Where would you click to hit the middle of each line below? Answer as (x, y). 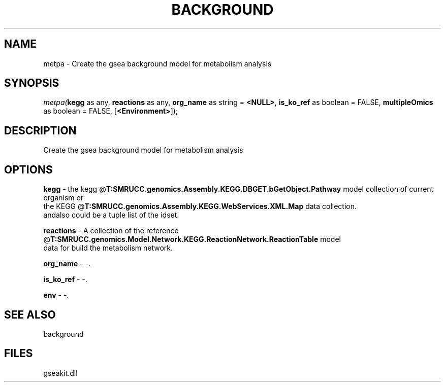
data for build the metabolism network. (108, 248)
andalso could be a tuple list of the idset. (111, 215)
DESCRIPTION (40, 130)
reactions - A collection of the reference (111, 231)
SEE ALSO (30, 314)
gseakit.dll (60, 373)
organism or (63, 198)
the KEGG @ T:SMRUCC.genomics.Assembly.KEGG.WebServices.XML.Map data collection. (200, 206)
